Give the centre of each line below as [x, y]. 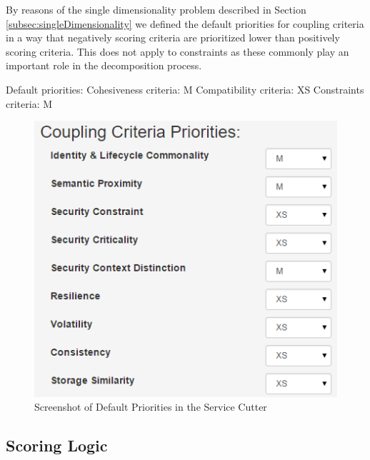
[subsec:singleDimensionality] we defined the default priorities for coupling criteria [185, 23]
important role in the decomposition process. [104, 65]
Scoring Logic [57, 445]
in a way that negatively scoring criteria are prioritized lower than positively [173, 37]
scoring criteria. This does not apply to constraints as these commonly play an [177, 51]
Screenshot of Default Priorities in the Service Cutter [151, 407]
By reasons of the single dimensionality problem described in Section [156, 9]
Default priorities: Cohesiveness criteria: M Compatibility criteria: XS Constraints [185, 89]
